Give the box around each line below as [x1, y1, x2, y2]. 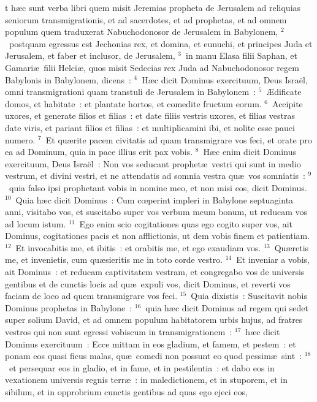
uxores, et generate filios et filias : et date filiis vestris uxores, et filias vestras [5, 109, 296, 122]
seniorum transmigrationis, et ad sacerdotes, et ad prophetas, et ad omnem [5, 13, 287, 26]
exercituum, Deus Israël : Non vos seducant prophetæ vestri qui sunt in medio [5, 157, 301, 170]
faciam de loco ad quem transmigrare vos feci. [5, 289, 178, 302]
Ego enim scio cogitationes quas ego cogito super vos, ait [79, 217, 292, 230]
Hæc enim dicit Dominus [203, 145, 296, 158]
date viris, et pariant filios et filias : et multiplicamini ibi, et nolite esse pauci [5, 121, 295, 134]
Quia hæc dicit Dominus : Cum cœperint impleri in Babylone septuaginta [15, 193, 294, 206]
